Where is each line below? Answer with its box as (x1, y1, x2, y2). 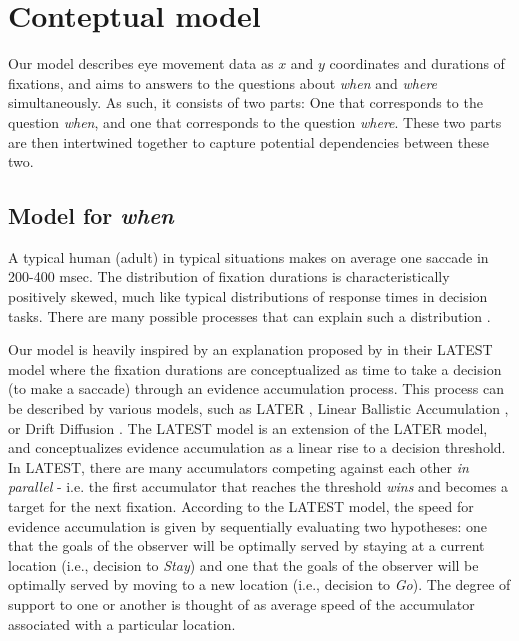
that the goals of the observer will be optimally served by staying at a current (8, 535, 485, 556)
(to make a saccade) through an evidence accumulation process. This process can (8, 378, 504, 399)
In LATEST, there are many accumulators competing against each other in (8, 456, 469, 477)
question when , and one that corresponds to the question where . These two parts (8, 111, 502, 132)
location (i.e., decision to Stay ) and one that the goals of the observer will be (8, 554, 479, 575)
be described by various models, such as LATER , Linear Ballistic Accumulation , (8, 398, 509, 419)
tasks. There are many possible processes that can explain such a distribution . (8, 305, 491, 326)
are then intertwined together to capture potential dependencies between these (8, 131, 489, 152)
